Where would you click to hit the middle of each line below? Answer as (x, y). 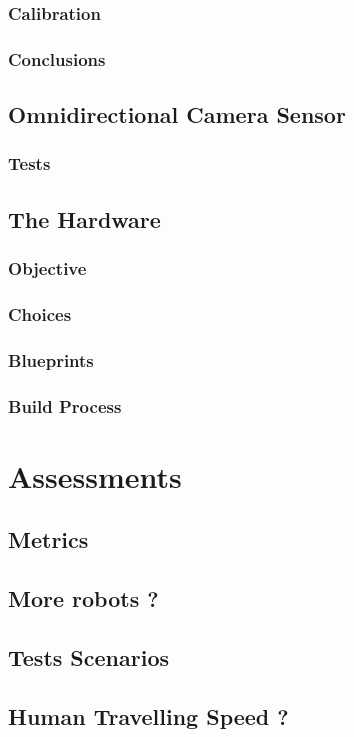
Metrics (48, 539)
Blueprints (51, 359)
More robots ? (83, 598)
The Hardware (84, 218)
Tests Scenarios (88, 656)
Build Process (65, 405)
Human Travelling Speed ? (148, 715)
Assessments (95, 475)
